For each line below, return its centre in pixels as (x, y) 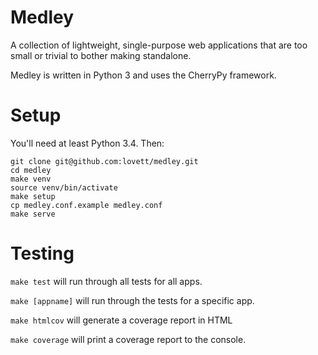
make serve (33, 214)
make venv (31, 179)
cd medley (31, 170)
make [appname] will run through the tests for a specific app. (132, 300)
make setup (33, 196)
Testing (42, 253)
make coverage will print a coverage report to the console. (128, 339)
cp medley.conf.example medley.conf (86, 205)
